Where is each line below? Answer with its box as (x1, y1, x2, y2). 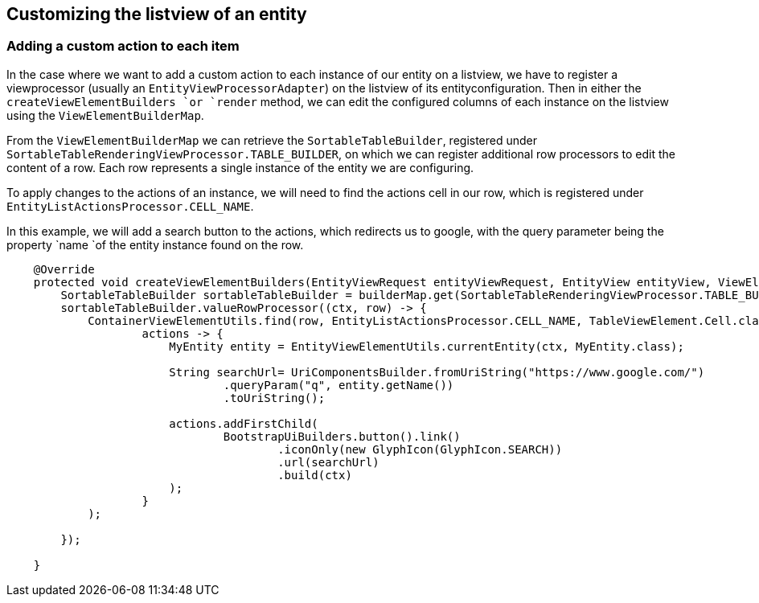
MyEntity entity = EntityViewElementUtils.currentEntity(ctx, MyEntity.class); (169, 339, 684, 353)
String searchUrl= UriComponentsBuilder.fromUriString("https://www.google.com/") (169, 365, 705, 379)
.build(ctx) (277, 468, 352, 482)
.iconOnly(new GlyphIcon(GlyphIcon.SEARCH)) (277, 442, 563, 456)
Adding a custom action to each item (6, 38, 240, 55)
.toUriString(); (223, 391, 326, 404)
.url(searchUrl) (277, 455, 379, 469)
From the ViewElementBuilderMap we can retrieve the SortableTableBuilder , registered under (6, 133, 538, 147)
